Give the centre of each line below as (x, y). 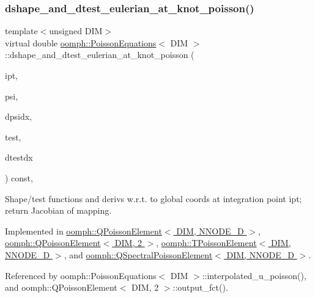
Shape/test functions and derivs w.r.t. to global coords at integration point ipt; (154, 198)
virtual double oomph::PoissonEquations (81, 42)
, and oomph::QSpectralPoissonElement (138, 254)
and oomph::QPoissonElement (61, 287)
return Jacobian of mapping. (58, 210)
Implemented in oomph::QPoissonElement (83, 231)
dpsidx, (19, 116)
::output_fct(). (200, 287)
